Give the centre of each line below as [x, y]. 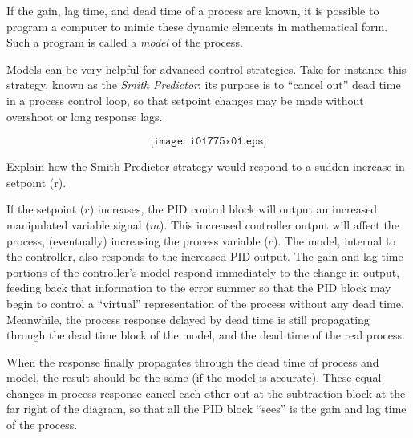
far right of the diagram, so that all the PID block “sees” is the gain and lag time [206, 409]
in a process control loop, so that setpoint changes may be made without [185, 100]
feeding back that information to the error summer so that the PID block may [199, 288]
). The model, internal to [334, 240]
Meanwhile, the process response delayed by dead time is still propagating [188, 319]
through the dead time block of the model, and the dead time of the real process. [206, 335]
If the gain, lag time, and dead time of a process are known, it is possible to [193, 10]
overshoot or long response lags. [85, 116]
